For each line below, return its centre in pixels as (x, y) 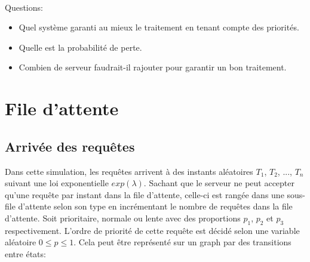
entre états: (25, 253)
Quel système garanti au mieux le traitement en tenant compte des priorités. (159, 27)
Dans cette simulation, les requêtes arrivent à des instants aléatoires (129, 171)
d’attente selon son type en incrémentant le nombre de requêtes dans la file (155, 206)
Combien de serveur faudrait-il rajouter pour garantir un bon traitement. (153, 67)
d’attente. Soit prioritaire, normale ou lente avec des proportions (123, 218)
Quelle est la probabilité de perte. (80, 47)
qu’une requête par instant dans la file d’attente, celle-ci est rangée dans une (145, 194)
